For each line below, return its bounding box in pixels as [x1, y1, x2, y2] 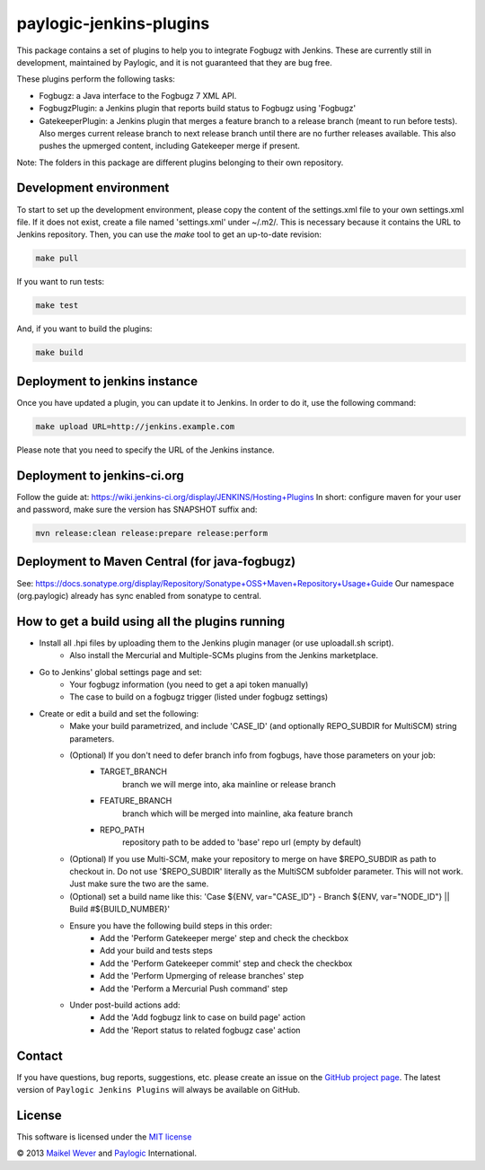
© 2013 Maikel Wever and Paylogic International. [16, 1148, 198, 1158]
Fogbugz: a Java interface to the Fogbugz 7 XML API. [39, 90, 237, 101]
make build [35, 347, 84, 358]
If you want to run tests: [16, 277, 105, 287]
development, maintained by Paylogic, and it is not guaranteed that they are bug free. [16, 57, 332, 67]
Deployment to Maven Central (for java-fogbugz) [16, 554, 296, 569]
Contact [16, 1048, 63, 1063]
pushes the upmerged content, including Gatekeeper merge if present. [39, 140, 301, 152]
